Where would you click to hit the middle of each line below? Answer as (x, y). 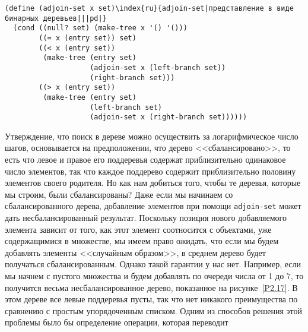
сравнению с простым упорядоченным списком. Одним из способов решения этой (153, 310)
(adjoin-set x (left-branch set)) (158, 67)
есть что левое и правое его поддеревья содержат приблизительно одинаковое (145, 159)
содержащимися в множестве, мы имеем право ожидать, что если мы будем (142, 241)
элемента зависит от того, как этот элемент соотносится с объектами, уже (138, 229)
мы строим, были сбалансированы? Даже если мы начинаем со (119, 194)
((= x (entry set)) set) (88, 38)
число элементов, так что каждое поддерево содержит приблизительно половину (150, 171)
